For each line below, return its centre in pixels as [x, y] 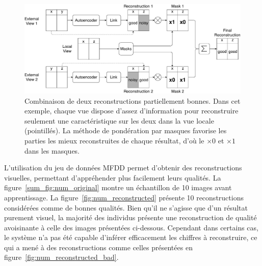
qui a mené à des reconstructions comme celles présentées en [98, 247]
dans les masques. [52, 150]
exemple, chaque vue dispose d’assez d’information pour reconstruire [132, 111]
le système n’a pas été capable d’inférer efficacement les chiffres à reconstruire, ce [131, 237]
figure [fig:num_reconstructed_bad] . [61, 257]
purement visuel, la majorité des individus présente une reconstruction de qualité [130, 217]
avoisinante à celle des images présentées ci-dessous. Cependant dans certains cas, [131, 227]
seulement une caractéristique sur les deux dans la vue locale [119, 120]
